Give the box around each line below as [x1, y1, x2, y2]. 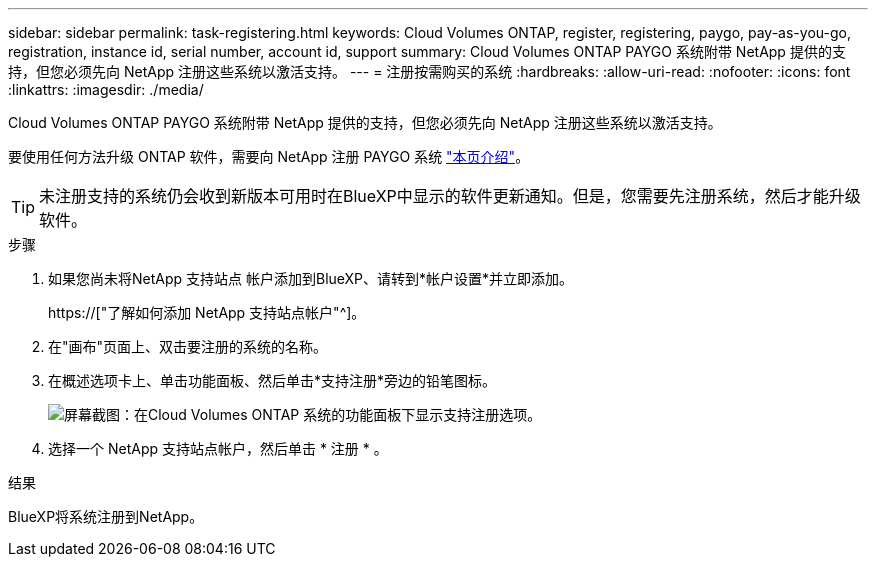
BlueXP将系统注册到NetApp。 [8, 508, 204, 525]
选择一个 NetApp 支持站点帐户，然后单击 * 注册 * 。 [48, 440, 388, 457]
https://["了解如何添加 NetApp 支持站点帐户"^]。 [48, 304, 366, 321]
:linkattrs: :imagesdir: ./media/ [8, 81, 204, 98]
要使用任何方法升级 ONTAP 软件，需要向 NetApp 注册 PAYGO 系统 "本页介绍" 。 [8, 148, 530, 165]
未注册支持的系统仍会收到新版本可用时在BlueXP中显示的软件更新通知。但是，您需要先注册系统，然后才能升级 [39, 186, 861, 206]
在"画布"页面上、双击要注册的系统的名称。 [48, 338, 328, 355]
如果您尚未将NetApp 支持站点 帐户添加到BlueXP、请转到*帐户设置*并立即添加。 [48, 270, 574, 287]
